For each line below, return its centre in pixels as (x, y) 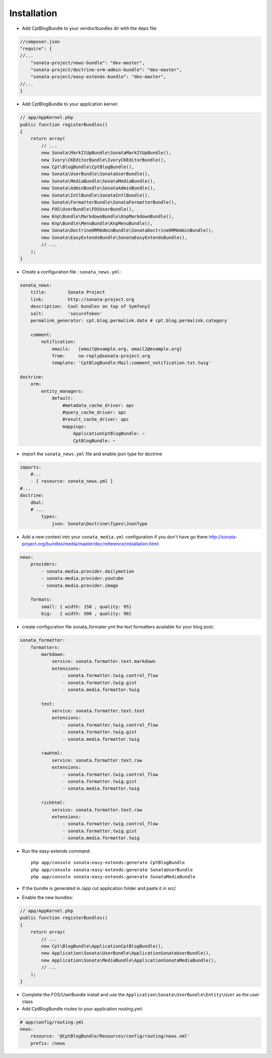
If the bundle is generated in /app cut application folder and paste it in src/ (99, 888)
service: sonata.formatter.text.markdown (104, 662)
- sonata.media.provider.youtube (82, 578)
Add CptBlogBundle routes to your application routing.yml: (82, 1009)
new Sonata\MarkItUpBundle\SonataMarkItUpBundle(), (106, 153)
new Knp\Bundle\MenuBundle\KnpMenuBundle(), (97, 224)
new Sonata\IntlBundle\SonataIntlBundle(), (96, 195)
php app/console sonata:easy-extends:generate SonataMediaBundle (113, 877)
